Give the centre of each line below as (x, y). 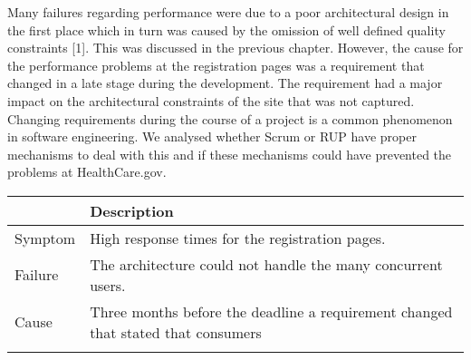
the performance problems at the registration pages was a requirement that (216, 65)
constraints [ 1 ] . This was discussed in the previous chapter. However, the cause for (235, 48)
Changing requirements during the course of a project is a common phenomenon (230, 118)
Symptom (45, 238)
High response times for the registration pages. (238, 238)
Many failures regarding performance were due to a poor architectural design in (228, 12)
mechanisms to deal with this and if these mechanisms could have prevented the (230, 154)
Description (132, 210)
